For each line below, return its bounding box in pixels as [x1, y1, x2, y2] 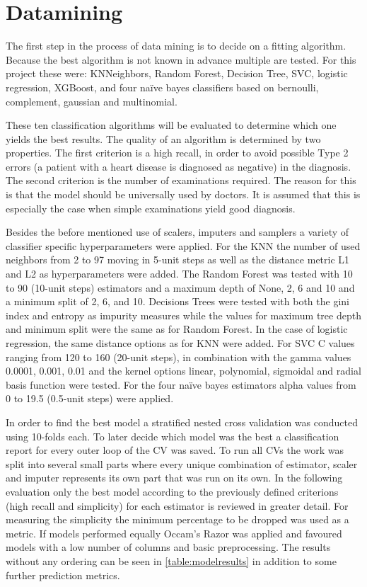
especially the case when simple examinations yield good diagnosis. [6, 200, 296, 215]
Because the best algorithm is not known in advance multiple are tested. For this [6, 52, 356, 67]
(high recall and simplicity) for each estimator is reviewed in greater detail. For [6, 498, 349, 513]
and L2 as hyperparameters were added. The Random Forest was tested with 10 [6, 266, 353, 281]
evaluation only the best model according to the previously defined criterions [6, 484, 339, 498]
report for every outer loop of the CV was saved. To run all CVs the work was [6, 443, 344, 457]
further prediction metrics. [6, 567, 120, 582]
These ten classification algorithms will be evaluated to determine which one [6, 118, 337, 132]
